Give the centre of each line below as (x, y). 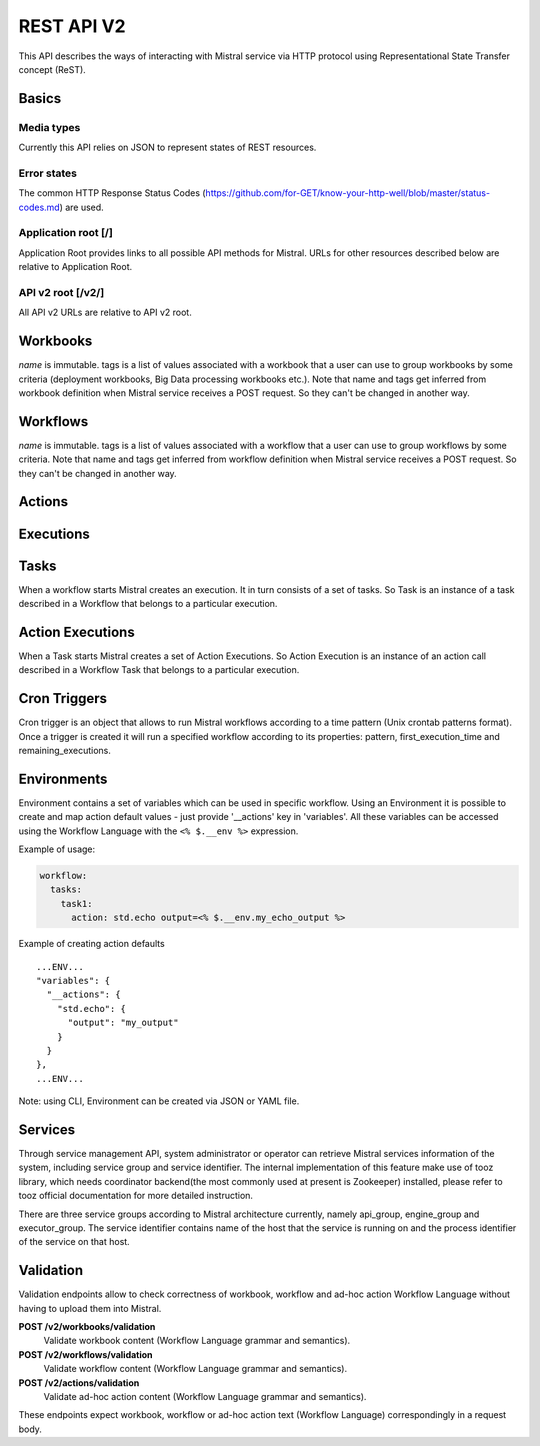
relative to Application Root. (75, 267)
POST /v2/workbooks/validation (87, 1327)
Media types (49, 127)
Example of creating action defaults (91, 944)
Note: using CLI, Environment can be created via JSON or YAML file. (159, 1101)
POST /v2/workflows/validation (86, 1354)
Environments (63, 778)
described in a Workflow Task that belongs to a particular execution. (159, 670)
